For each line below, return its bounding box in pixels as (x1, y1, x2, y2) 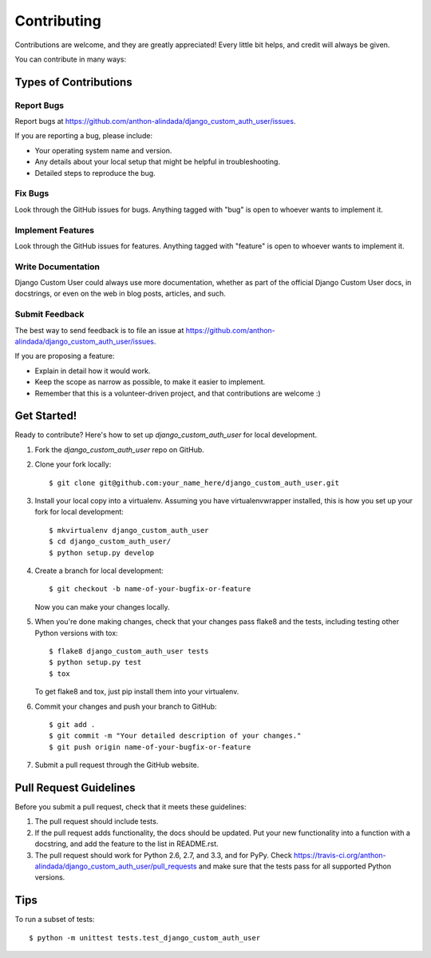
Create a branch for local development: (34, 566, 164, 575)
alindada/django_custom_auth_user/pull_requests (34, 861, 197, 871)
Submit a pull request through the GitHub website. (34, 760, 200, 770)
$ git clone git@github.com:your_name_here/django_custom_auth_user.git (49, 478, 339, 487)
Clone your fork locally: (34, 459, 112, 469)
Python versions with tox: (34, 628, 119, 638)
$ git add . (49, 720, 96, 729)
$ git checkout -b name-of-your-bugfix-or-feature (49, 584, 251, 594)
